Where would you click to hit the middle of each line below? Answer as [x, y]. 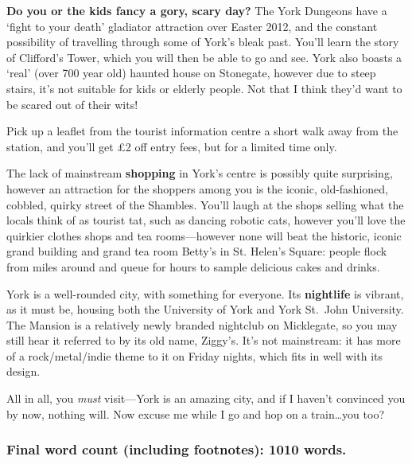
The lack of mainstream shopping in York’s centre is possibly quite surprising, [200, 173]
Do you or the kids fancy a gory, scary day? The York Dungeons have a [197, 10]
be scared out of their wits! [72, 104]
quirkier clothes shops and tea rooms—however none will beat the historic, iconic [204, 235]
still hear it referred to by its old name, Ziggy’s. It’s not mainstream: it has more [204, 340]
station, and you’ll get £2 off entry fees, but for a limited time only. [172, 146]
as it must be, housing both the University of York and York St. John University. [205, 309]
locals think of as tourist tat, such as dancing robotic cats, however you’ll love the [206, 220]
